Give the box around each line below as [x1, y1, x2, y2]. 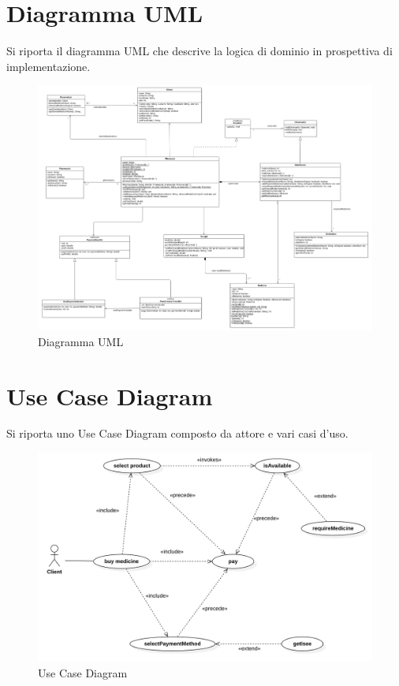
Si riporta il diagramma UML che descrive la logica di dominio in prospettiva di [6, 43, 393, 59]
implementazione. [6, 58, 91, 74]
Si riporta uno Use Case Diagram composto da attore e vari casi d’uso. [6, 425, 349, 442]
